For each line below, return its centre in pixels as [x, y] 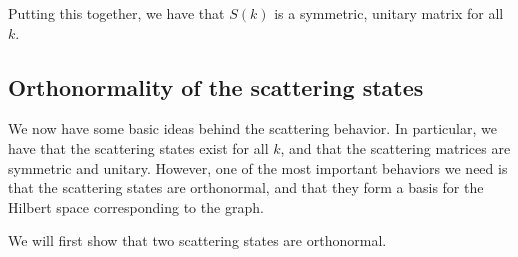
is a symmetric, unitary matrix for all [389, 13]
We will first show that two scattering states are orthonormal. [197, 240]
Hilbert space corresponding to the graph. [136, 206]
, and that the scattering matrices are [395, 147]
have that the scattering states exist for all [138, 147]
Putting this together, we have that [116, 13]
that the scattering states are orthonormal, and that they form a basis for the [246, 187]
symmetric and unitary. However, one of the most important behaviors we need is [258, 167]
